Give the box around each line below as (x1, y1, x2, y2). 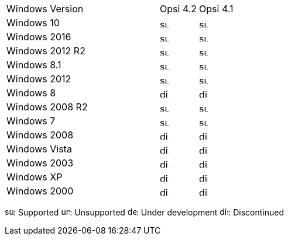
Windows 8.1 (6, 59, 61, 71)
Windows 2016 (6, 31, 71, 43)
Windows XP (6, 171, 63, 183)
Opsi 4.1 (199, 3, 234, 15)
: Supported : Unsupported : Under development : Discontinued (13, 207, 284, 217)
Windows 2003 (6, 157, 74, 169)
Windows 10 (6, 17, 60, 29)
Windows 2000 (6, 185, 74, 197)
